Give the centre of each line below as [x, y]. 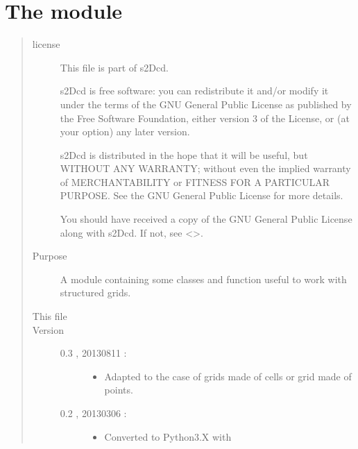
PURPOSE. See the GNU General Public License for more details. [202, 195]
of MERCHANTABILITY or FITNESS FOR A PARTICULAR [195, 181]
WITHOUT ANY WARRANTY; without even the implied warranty [205, 168]
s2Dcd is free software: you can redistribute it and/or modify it [194, 91]
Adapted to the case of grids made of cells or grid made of [228, 376]
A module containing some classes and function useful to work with [203, 279]
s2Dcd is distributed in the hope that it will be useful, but [184, 154]
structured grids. [95, 293]
